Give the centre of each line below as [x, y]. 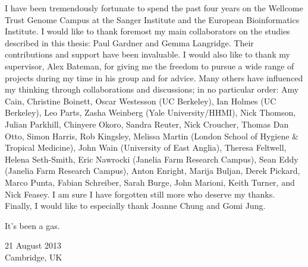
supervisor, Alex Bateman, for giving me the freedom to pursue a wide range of [150, 66]
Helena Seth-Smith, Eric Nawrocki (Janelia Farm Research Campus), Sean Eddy [152, 159]
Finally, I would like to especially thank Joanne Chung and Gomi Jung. [135, 206]
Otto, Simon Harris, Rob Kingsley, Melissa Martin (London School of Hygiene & [152, 136]
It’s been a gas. [32, 225]
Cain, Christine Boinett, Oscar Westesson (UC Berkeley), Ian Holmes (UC [141, 101]
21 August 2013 [33, 245]
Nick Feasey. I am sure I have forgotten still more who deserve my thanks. [140, 194]
